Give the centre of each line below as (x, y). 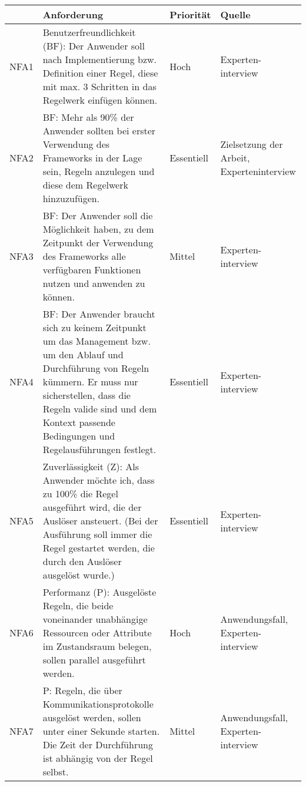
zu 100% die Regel (80, 493)
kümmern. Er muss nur (90, 382)
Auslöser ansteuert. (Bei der (100, 521)
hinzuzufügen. (71, 198)
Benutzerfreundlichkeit (89, 32)
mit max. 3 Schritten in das (99, 86)
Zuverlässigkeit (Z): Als (91, 466)
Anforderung (73, 14)
